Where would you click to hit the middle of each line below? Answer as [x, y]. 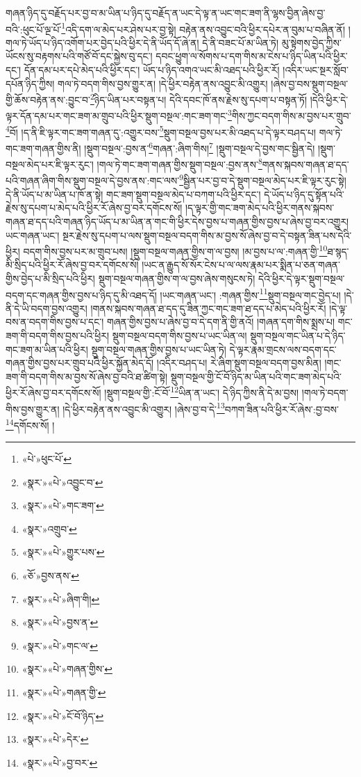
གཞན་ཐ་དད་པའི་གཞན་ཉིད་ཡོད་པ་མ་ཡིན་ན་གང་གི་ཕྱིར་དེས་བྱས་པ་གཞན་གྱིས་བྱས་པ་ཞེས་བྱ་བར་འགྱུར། [177, 221]
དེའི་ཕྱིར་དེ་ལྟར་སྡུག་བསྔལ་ [302, 278]
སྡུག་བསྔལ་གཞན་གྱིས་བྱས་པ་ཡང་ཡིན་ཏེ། [159, 349]
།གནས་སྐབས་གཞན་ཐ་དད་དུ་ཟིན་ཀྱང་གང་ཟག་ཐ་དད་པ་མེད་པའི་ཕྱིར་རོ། [208, 308]
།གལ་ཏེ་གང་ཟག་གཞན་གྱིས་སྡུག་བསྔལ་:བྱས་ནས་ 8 [179, 163]
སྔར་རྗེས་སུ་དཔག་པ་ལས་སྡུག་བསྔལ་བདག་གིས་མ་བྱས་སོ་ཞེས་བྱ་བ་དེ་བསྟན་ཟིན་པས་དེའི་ [207, 235]
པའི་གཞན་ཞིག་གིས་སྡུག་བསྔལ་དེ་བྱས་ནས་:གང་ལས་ [93, 181]
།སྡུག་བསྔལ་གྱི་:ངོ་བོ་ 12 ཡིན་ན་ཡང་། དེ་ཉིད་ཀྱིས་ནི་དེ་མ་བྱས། [202, 391]
